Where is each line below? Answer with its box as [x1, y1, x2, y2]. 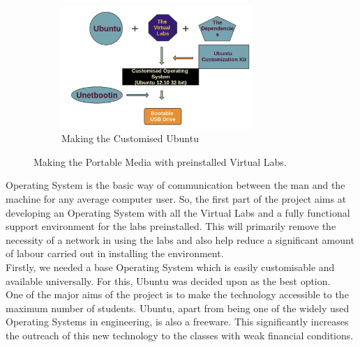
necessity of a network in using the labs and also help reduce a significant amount [6, 232, 354, 247]
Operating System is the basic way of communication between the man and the [6, 178, 345, 192]
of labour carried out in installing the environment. [6, 246, 224, 261]
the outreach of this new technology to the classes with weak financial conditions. [6, 327, 354, 342]
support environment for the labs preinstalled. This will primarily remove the [6, 219, 336, 233]
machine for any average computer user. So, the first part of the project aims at [6, 192, 347, 206]
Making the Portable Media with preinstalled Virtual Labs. [33, 154, 287, 169]
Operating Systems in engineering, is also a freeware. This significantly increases [6, 314, 349, 329]
